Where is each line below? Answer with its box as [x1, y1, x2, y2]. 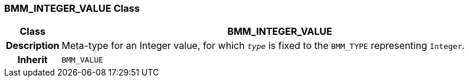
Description [6, 40, 60, 52]
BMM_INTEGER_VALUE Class [4, 2, 140, 14]
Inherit [17, 54, 48, 66]
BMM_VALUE [61, 55, 103, 64]
